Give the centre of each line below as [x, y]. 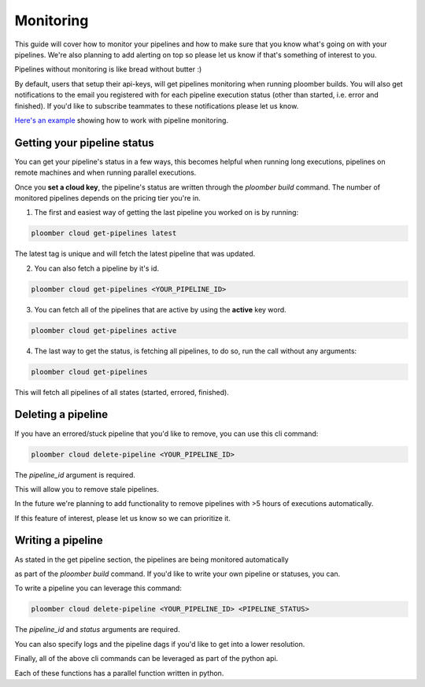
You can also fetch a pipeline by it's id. [97, 268]
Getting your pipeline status [85, 143]
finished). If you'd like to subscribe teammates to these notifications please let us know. [157, 105]
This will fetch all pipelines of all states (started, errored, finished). [122, 392]
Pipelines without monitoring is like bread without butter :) [108, 69]
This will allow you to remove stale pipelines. [87, 489]
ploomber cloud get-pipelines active [104, 330]
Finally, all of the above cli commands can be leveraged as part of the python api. [146, 659]
